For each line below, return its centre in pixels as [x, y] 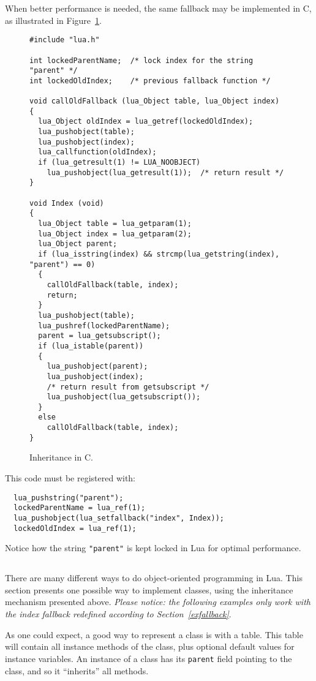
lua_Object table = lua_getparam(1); [115, 224]
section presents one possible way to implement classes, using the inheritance [149, 589]
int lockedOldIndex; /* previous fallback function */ [150, 81]
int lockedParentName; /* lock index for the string [141, 60]
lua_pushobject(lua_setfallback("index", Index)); [119, 518]
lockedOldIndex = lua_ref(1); [75, 528]
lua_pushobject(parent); [97, 367]
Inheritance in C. [61, 457]
